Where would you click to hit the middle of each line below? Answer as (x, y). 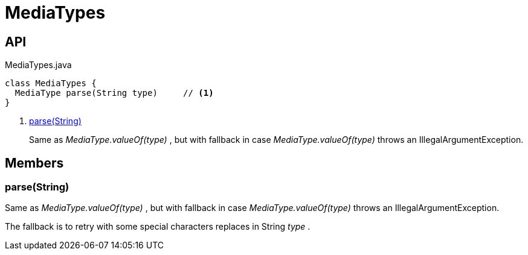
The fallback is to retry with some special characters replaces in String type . (158, 227)
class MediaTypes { (51, 83)
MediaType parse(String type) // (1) (114, 93)
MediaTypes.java (38, 65)
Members (34, 163)
